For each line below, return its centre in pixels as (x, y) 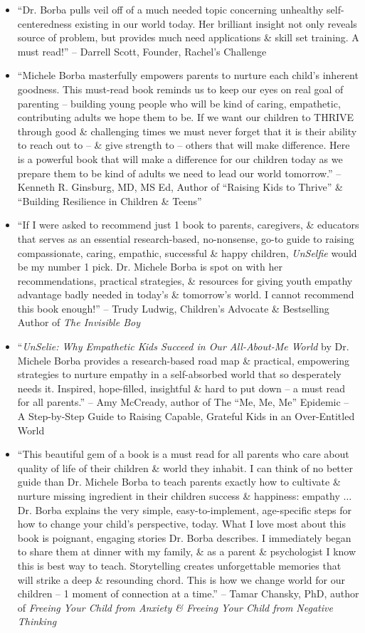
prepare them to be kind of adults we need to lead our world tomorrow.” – (179, 173)
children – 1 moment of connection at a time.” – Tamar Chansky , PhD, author (188, 593)
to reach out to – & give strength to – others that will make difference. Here (184, 145)
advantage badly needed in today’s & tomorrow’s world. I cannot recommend (186, 294)
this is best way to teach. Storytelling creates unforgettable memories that (179, 565)
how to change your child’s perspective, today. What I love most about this (182, 524)
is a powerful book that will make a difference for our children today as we (180, 158)
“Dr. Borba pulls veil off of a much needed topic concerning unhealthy (170, 9)
